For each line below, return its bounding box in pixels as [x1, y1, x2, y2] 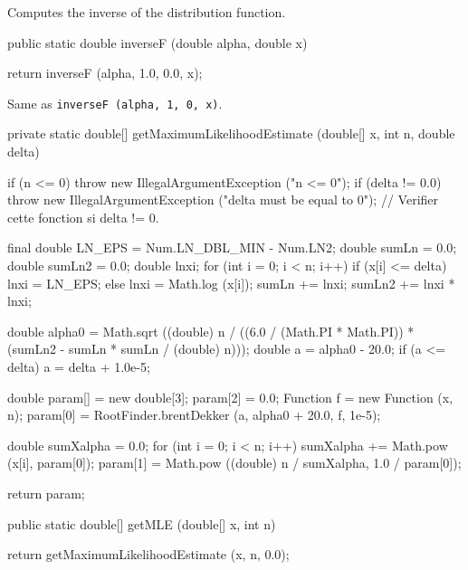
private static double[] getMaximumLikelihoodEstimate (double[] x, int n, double [7, 124, 455, 143]
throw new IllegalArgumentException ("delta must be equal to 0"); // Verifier [7, 190, 439, 209]
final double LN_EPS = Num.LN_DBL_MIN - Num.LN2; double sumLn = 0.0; [7, 238, 457, 257]
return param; [7, 483, 85, 502]
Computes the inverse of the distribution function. [7, 3, 286, 21]
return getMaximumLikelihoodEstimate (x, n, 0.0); [7, 545, 290, 564]
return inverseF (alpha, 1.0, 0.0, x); [7, 63, 203, 82]
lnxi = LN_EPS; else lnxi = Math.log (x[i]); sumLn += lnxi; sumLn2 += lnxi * [7, 273, 455, 292]
